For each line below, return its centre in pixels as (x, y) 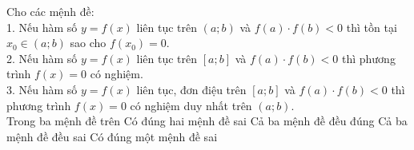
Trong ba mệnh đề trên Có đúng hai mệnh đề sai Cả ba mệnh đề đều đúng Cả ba (207, 121)
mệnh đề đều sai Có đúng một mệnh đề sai (112, 136)
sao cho (88, 43)
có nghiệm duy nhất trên (191, 105)
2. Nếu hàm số (42, 58)
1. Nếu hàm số (42, 27)
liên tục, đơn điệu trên (191, 89)
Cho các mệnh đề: (50, 11)
